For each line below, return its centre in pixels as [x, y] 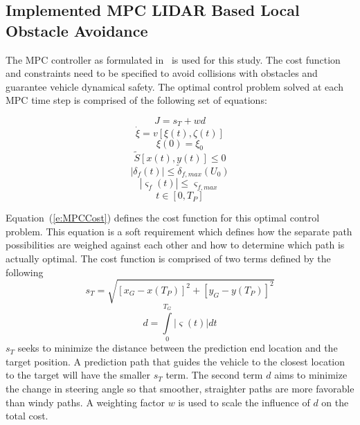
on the [335, 402]
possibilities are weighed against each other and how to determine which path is [175, 245]
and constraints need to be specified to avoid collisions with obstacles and [162, 73]
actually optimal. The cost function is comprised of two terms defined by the [168, 258]
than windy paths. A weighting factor [85, 402]
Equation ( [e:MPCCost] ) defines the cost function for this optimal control [163, 218]
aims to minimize [311, 375]
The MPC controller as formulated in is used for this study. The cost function [173, 59]
